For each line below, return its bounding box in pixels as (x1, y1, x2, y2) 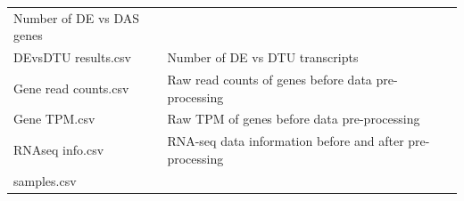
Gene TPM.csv (13, 109, 95, 128)
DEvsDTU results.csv (13, 48, 131, 67)
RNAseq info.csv (13, 141, 104, 159)
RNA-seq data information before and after (167, 132, 404, 150)
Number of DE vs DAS (13, 8, 140, 27)
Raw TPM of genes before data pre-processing (167, 109, 420, 128)
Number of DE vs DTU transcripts (167, 48, 359, 67)
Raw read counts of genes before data (167, 70, 372, 89)
